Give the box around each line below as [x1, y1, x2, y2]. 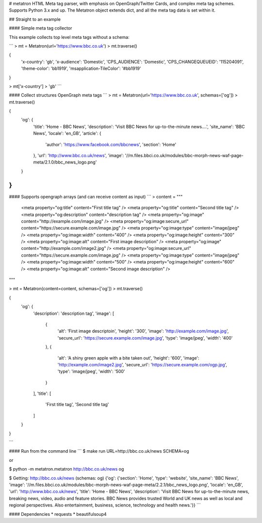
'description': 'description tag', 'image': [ [33, 311, 114, 316]
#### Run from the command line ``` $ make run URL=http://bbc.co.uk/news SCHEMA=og [9, 448, 189, 454]
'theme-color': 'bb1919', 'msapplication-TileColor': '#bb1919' [21, 65, 141, 71]
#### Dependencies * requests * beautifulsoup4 [9, 511, 107, 517]
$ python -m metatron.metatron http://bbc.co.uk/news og [9, 466, 124, 472]
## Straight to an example [9, 16, 61, 22]
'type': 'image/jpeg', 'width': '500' [57, 369, 126, 375]
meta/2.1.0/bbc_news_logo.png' [33, 159, 97, 165]
